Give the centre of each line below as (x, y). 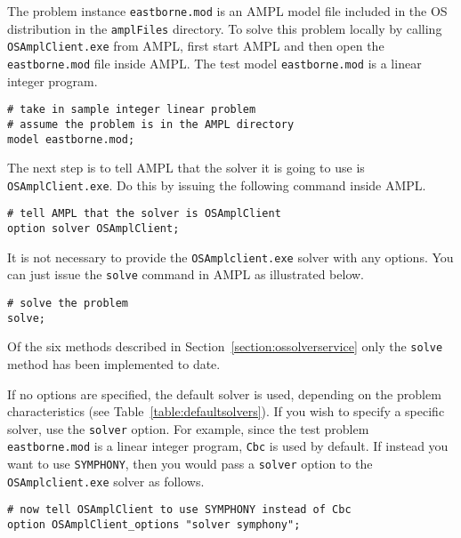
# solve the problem (68, 304)
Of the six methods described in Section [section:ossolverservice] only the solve (225, 346)
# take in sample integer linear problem (132, 110)
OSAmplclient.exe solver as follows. (106, 481)
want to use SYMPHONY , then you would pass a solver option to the (190, 464)
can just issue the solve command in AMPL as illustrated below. (186, 274)
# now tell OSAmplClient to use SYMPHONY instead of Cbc (179, 510)
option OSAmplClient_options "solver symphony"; (154, 525)
